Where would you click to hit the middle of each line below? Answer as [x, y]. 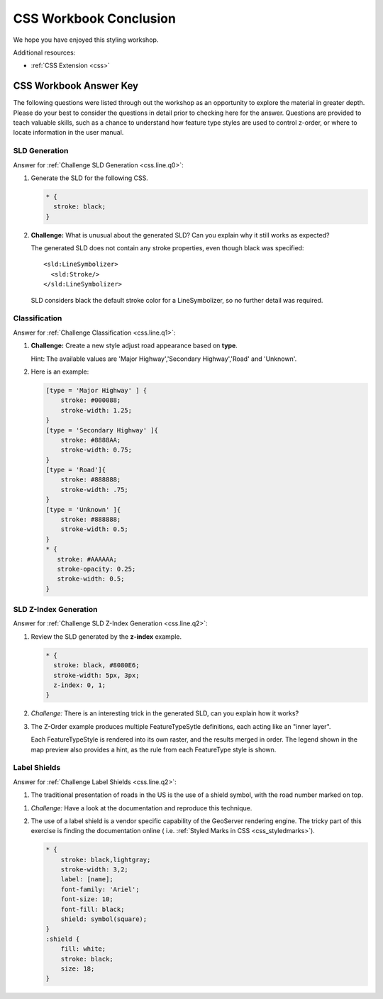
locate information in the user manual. [68, 133]
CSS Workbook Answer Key [76, 86]
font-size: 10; [87, 899]
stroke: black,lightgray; [106, 859]
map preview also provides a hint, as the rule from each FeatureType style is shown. [154, 749]
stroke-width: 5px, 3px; [96, 675]
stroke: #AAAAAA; [87, 559]
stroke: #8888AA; [91, 440]
